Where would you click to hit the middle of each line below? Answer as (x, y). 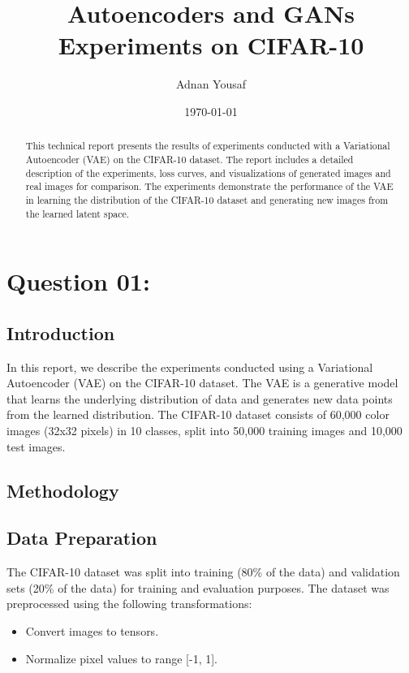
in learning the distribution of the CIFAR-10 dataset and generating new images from (207, 199)
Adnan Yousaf (211, 84)
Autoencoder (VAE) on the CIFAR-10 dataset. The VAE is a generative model (202, 383)
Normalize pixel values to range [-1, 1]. (121, 658)
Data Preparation (82, 538)
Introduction (61, 332)
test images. (36, 446)
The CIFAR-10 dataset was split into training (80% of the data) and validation (203, 572)
